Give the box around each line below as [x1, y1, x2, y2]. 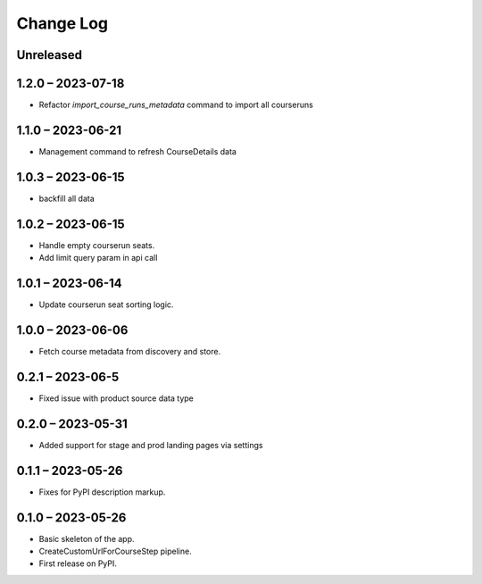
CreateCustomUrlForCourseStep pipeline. [38, 546, 192, 557]
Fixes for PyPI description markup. [38, 487, 166, 497]
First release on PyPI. [38, 558, 118, 569]
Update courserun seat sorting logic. [38, 299, 174, 310]
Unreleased [16, 47, 83, 63]
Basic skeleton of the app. [38, 533, 135, 544]
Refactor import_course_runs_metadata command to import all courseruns [38, 99, 314, 111]
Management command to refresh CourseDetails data [38, 146, 237, 156]
